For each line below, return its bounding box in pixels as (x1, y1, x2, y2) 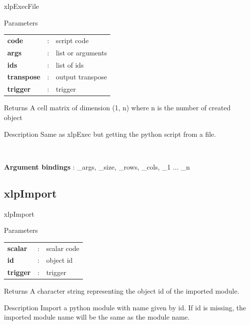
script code (56, 35, 89, 45)
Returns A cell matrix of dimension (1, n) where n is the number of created (4, 102, 231, 113)
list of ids (56, 59, 84, 70)
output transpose (56, 72, 107, 82)
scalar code (46, 243, 79, 253)
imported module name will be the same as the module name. (4, 312, 190, 322)
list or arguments (56, 47, 107, 57)
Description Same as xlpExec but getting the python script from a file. (4, 128, 216, 139)
